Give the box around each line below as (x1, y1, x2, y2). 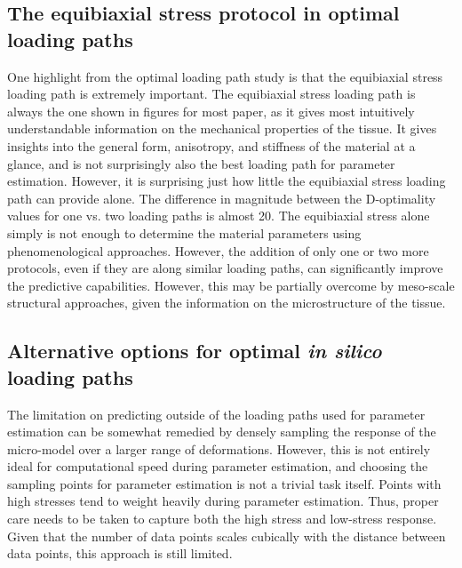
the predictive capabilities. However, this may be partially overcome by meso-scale (7, 276, 455, 294)
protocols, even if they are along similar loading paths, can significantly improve (7, 259, 443, 277)
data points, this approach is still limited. (7, 544, 233, 563)
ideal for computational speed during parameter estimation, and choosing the (7, 457, 428, 476)
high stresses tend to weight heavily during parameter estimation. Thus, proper (7, 492, 439, 510)
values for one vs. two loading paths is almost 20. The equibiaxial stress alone (7, 206, 430, 225)
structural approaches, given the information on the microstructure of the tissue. (7, 293, 446, 312)
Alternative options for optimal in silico (7, 337, 382, 364)
